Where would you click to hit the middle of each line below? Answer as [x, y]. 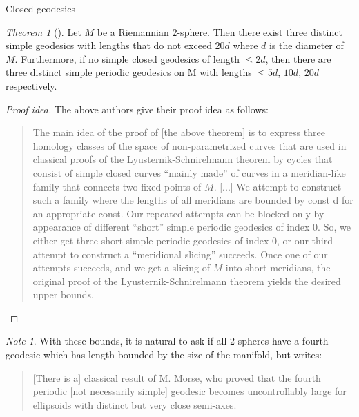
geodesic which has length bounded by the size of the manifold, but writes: [164, 355]
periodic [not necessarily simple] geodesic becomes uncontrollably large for [190, 391]
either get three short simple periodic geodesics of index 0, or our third [183, 240]
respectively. [31, 85]
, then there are [298, 58]
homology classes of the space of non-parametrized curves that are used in [190, 145]
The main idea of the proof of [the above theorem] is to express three [179, 132]
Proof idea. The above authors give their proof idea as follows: [137, 109]
